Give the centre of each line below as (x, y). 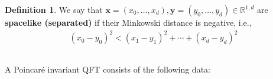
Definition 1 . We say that (54, 9)
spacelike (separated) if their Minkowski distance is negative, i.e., (128, 22)
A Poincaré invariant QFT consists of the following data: (108, 69)
